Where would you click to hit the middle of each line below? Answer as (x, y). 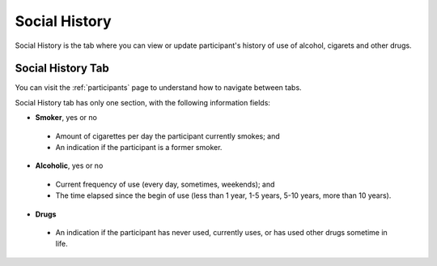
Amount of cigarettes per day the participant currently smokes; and (168, 136)
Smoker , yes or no (66, 118)
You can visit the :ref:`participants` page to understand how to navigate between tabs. (159, 88)
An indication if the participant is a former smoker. (139, 148)
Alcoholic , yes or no (69, 165)
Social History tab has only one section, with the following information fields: (143, 102)
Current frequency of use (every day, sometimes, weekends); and (165, 184)
